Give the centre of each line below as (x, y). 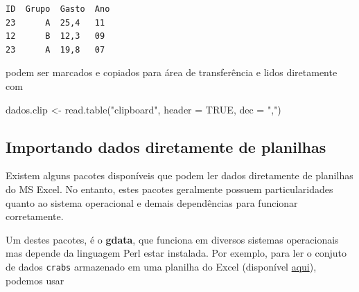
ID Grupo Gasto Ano (58, 9)
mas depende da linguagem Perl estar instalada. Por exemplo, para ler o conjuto (176, 253)
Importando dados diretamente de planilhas (166, 146)
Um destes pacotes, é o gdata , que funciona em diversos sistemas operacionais (172, 239)
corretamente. (35, 216)
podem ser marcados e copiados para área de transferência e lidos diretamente (172, 72)
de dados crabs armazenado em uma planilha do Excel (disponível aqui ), (161, 266)
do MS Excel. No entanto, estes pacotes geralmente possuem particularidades (169, 189)
